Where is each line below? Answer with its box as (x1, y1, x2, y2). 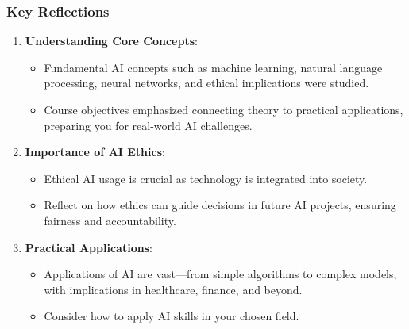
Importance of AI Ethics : (25, 143, 165, 160)
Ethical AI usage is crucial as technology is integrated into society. (44, 170, 368, 186)
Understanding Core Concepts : (25, 33, 198, 49)
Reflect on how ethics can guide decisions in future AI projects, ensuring (44, 197, 396, 213)
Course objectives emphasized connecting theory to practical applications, (44, 101, 403, 117)
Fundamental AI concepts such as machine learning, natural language (44, 59, 383, 75)
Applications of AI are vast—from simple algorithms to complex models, (44, 266, 397, 282)
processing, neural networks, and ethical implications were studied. (44, 75, 369, 91)
